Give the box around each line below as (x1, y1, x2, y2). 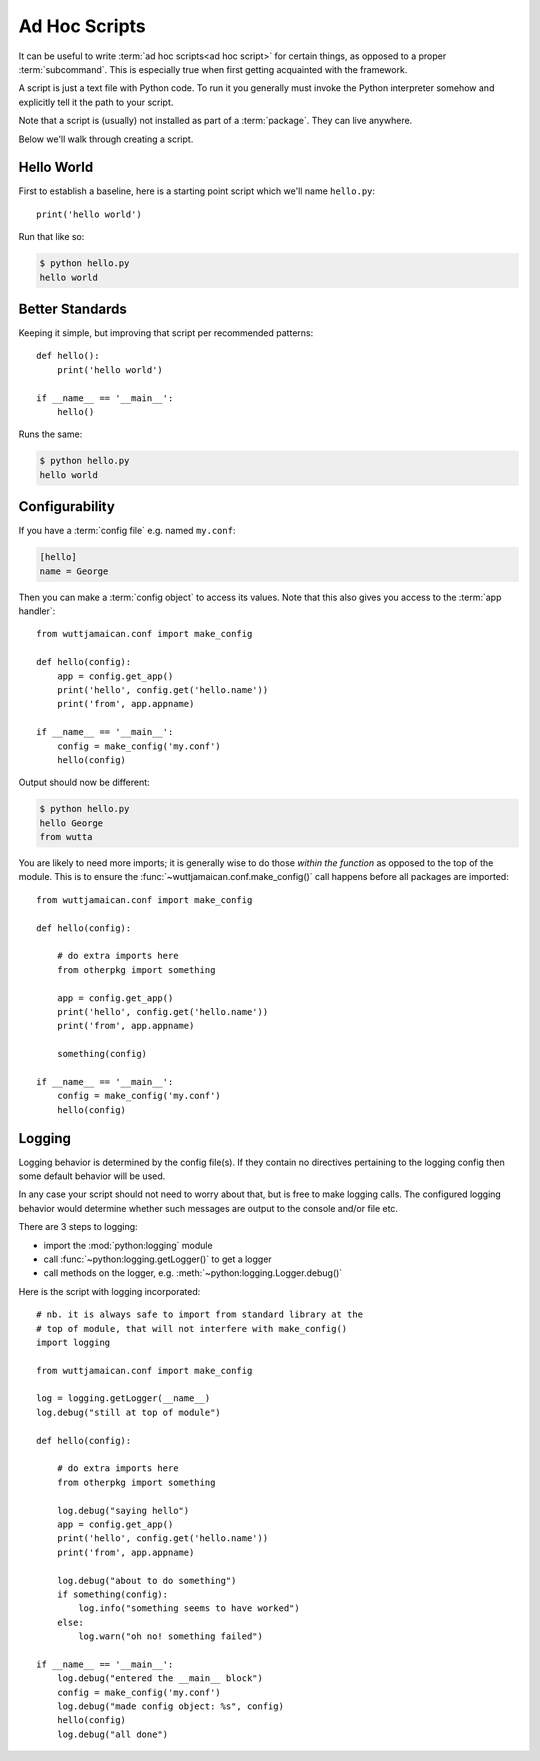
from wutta (39, 831, 93, 843)
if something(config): (56, 1588, 169, 1600)
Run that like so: (18, 231, 85, 243)
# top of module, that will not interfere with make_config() (36, 1323, 348, 1334)
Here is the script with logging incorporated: (18, 1285, 201, 1297)
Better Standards (18, 300, 127, 317)
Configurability (18, 498, 115, 515)
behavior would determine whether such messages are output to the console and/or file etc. (18, 1202, 399, 1214)
